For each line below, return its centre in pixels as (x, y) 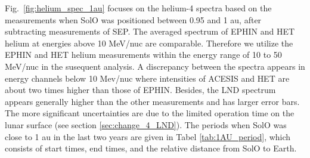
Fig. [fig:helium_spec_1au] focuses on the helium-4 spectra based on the (138, 8)
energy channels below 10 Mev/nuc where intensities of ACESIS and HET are (147, 78)
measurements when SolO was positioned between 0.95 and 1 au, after (133, 19)
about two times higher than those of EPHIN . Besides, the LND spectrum (140, 90)
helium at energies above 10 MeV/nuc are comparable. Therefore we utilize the (149, 43)
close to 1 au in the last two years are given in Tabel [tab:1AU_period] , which (148, 136)
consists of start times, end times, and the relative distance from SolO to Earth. (151, 148)
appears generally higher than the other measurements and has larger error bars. (152, 101)
